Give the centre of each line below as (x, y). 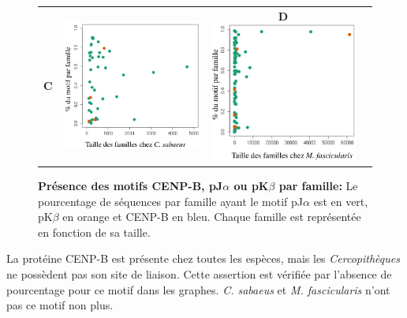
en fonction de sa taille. (94, 232)
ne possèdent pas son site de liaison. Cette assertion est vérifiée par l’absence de (199, 274)
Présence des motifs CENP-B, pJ (131, 186)
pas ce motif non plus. (60, 305)
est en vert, (341, 201)
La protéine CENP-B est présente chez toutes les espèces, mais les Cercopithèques (203, 258)
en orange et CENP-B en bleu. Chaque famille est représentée (212, 217)
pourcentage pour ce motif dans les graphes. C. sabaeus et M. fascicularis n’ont (198, 289)
